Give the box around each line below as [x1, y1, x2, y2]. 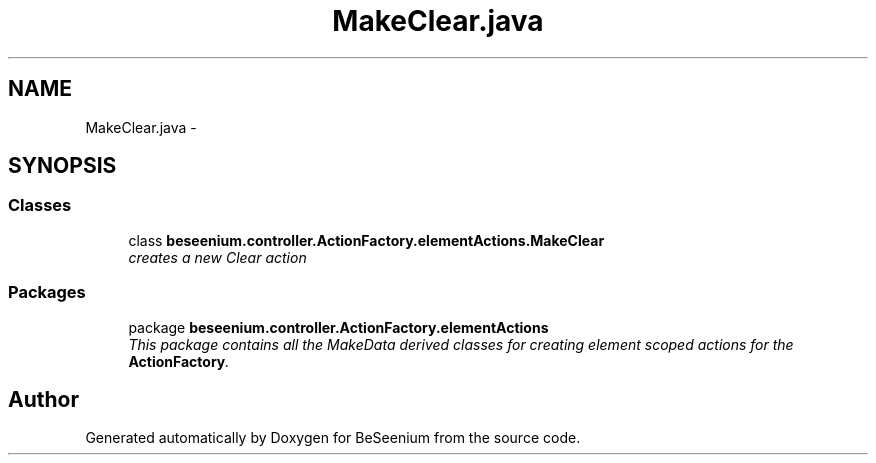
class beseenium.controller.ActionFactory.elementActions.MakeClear [128, 231, 605, 249]
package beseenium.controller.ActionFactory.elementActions [128, 318, 549, 336]
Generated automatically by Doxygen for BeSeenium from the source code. [85, 429, 581, 447]
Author [8, 386, 79, 412]
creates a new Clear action [128, 248, 307, 266]
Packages [8, 282, 86, 303]
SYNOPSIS [8, 153, 117, 179]
